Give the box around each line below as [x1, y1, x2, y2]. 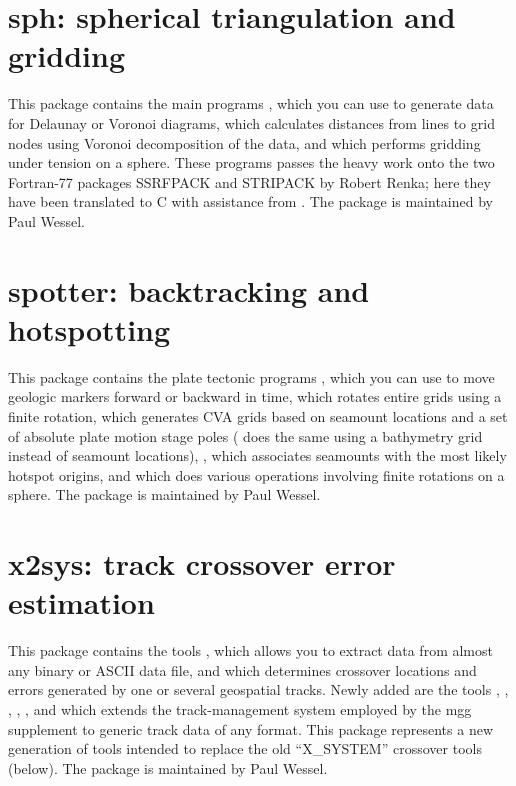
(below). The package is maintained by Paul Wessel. [8, 757, 328, 778]
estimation [8, 582, 155, 623]
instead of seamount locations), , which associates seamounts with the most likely [8, 445, 507, 466]
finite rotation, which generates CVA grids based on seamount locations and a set [8, 405, 508, 426]
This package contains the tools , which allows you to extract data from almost [8, 640, 493, 661]
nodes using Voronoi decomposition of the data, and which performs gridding [8, 132, 481, 153]
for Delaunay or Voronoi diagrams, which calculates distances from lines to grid [8, 112, 495, 133]
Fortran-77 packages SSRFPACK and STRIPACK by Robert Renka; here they [8, 171, 491, 192]
